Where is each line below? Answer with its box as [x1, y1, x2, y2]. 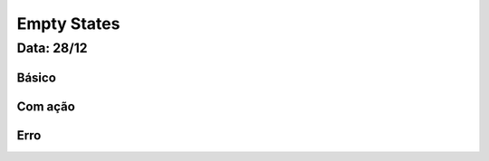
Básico [16, 70, 56, 85]
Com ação [16, 99, 76, 114]
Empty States [16, 14, 120, 33]
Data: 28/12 [16, 40, 88, 56]
